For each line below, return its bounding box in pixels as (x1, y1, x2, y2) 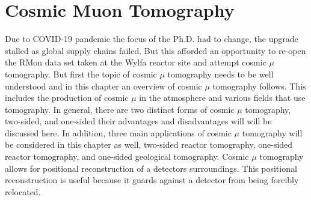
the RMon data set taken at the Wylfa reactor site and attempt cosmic (5, 56, 266, 68)
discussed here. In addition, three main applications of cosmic (5, 126, 232, 139)
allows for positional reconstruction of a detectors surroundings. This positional (5, 162, 297, 174)
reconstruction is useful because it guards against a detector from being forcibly (5, 174, 299, 186)
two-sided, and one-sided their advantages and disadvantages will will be (5, 115, 272, 127)
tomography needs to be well (167, 67, 274, 80)
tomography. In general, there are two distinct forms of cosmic (5, 103, 235, 115)
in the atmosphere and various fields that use (139, 91, 306, 104)
